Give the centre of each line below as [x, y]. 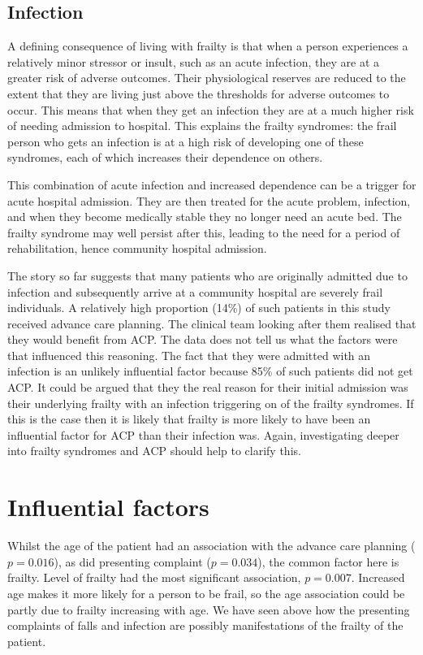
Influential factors [108, 507]
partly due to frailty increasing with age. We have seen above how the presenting [209, 609]
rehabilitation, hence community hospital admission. [137, 248]
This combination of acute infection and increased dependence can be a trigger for [212, 184]
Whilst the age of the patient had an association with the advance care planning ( [211, 546]
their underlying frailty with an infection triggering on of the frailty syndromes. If [211, 403]
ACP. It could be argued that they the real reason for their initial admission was [208, 387]
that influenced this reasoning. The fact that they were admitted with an [189, 355]
